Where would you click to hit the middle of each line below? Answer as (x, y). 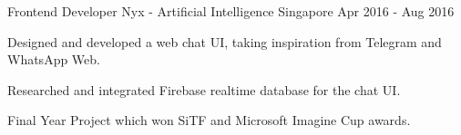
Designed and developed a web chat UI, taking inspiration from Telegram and (225, 41)
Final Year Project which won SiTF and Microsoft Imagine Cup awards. (209, 120)
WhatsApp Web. (54, 59)
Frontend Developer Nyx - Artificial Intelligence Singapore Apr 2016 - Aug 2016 (231, 11)
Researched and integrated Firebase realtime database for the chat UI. (204, 89)
